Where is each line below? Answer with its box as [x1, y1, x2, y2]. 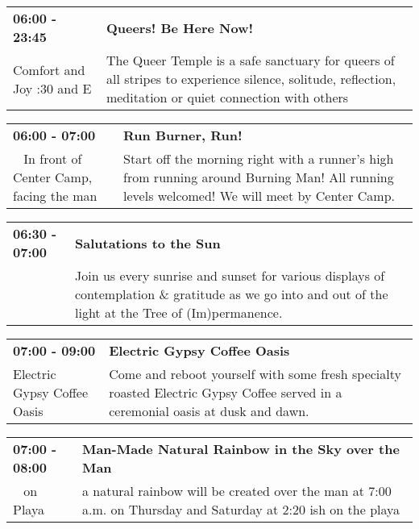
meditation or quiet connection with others [106, 88, 349, 106]
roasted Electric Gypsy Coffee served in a [109, 383, 342, 402]
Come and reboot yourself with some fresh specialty [109, 364, 401, 383]
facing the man [13, 186, 97, 205]
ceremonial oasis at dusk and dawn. [109, 402, 309, 420]
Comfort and [13, 60, 85, 79]
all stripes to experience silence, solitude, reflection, [106, 69, 396, 88]
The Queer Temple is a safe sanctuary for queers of [106, 51, 395, 69]
